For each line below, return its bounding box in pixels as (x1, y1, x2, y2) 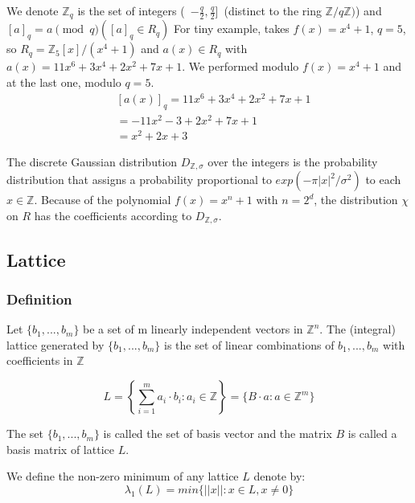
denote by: (253, 468, 306, 485)
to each (365, 171, 401, 188)
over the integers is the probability (207, 153, 378, 170)
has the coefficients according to (34, 207, 192, 223)
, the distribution (314, 191, 398, 208)
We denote (6, 2, 59, 18)
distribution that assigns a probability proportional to (6, 171, 272, 188)
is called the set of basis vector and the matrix (103, 425, 332, 442)
